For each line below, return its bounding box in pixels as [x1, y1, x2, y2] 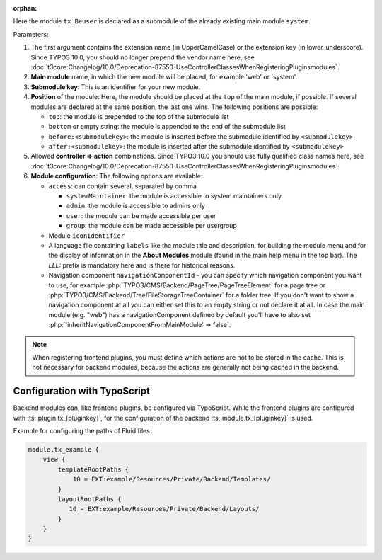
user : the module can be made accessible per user [66, 211, 216, 219]
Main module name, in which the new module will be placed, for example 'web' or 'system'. [30, 73, 298, 81]
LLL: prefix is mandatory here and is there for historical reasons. [48, 261, 236, 269]
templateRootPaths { [57, 465, 129, 474]
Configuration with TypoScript [13, 385, 150, 397]
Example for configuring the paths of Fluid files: [13, 426, 152, 435]
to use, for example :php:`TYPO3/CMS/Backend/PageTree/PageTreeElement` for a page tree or [48, 280, 325, 290]
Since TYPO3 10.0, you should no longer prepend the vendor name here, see [30, 53, 255, 62]
